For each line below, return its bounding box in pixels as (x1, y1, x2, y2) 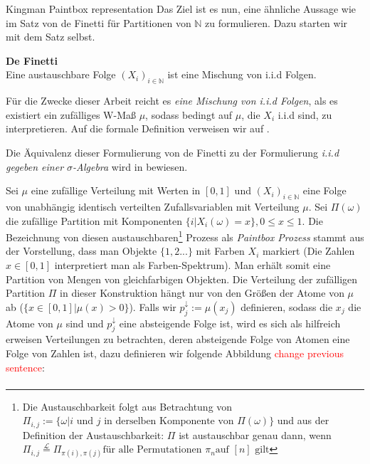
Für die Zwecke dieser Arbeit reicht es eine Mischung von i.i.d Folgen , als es (6, 93, 338, 108)
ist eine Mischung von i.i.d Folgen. (167, 67, 317, 82)
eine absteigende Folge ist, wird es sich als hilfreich (119, 315, 341, 330)
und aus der (277, 413, 329, 428)
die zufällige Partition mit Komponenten (6, 213, 182, 228)
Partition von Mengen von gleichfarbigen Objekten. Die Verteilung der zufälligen (6, 271, 358, 286)
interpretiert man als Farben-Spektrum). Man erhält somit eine (54, 257, 331, 272)
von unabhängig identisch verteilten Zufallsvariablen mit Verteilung (6, 199, 300, 213)
